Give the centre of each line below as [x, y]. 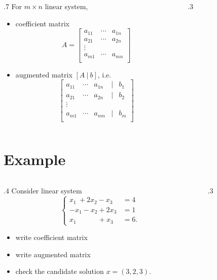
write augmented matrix [53, 254]
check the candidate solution [60, 271]
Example [35, 159]
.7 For [13, 6]
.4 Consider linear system [43, 190]
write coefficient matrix [51, 237]
